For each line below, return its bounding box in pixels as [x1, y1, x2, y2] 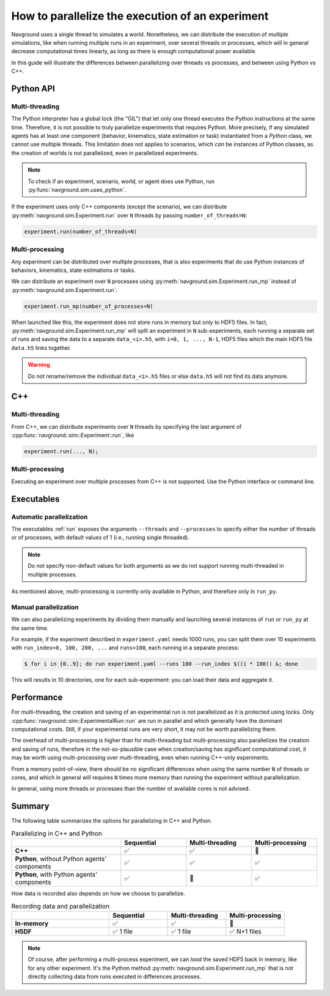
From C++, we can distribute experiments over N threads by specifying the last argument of [11, 423, 242, 430]
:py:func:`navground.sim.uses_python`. [28, 186, 127, 193]
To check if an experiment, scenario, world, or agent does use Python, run [28, 178, 215, 185]
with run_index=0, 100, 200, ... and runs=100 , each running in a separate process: [11, 644, 240, 652]
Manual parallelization [11, 603, 79, 611]
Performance [11, 692, 63, 703]
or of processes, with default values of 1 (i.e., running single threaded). [11, 534, 189, 541]
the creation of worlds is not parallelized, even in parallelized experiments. [11, 149, 199, 156]
